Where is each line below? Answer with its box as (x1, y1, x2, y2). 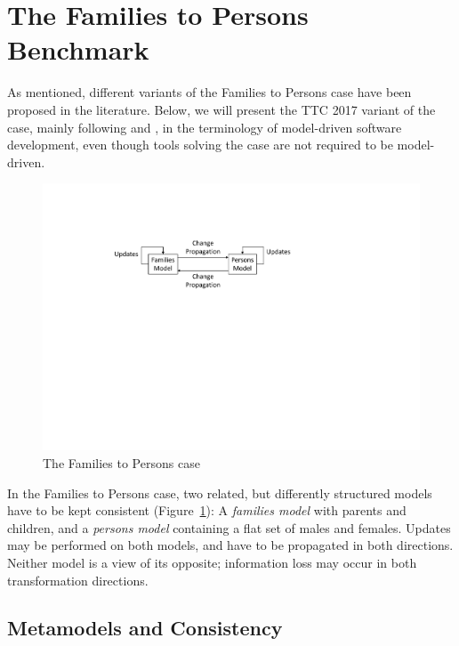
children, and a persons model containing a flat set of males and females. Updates (7, 518, 451, 537)
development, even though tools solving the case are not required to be (7, 135, 393, 154)
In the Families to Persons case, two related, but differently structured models (7, 483, 432, 502)
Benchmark (7, 31, 149, 68)
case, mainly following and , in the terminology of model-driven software (7, 117, 402, 136)
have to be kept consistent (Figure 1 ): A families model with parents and (7, 501, 407, 520)
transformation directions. (7, 570, 149, 589)
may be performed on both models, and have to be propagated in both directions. (7, 536, 454, 554)
